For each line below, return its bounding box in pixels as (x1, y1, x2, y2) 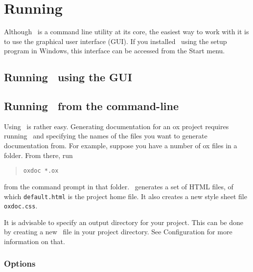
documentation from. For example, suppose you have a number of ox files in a (4, 140, 237, 151)
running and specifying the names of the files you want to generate (4, 131, 207, 141)
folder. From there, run (4, 150, 73, 160)
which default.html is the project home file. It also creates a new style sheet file (4, 191, 247, 201)
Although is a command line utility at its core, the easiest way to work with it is (4, 26, 249, 37)
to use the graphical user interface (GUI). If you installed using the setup (4, 36, 227, 46)
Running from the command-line (4, 98, 179, 113)
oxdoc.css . (4, 201, 38, 211)
